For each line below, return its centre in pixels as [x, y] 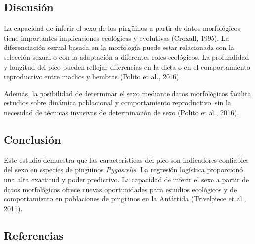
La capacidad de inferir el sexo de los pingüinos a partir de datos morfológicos [122, 28]
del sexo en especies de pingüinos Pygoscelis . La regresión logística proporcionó [124, 170]
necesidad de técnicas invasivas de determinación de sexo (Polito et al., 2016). [122, 112]
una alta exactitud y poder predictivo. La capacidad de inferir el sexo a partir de [127, 179]
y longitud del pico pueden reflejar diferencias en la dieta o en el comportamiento [127, 67]
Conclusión [33, 139]
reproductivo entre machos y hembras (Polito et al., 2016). [93, 76]
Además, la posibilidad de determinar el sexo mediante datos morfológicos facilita [127, 93]
